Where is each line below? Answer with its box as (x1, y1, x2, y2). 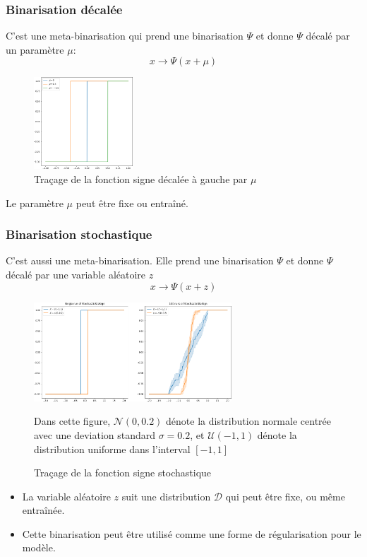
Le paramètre (6, 195, 64, 210)
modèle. (22, 540, 56, 555)
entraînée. (22, 503, 65, 517)
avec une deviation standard (34, 427, 156, 442)
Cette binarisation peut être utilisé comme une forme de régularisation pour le (22, 526, 361, 541)
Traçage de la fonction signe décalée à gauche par (34, 172, 248, 187)
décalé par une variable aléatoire (6, 267, 146, 282)
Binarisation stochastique (6, 225, 152, 243)
